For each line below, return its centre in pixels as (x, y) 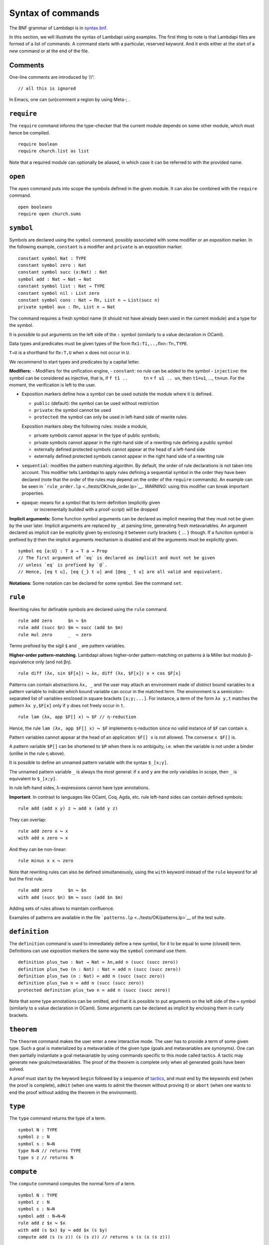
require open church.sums (50, 214)
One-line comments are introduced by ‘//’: (52, 77)
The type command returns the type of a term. (58, 1119)
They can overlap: (28, 820)
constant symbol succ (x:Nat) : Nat (63, 272)
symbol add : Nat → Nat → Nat (55, 279)
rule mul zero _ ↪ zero (55, 634)
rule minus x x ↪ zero (46, 861)
